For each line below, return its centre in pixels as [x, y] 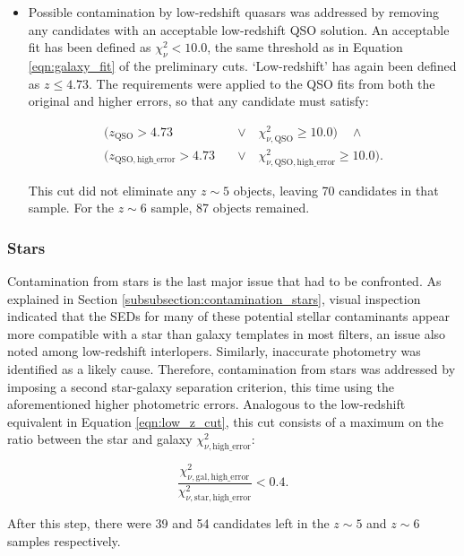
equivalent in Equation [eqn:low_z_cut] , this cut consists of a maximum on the [226, 421]
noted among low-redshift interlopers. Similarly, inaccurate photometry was [214, 351]
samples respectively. [64, 540]
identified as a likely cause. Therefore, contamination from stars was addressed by [232, 368]
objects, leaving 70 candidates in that [336, 190]
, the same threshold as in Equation [305, 47]
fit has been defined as [90, 47]
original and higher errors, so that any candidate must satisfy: [198, 101]
